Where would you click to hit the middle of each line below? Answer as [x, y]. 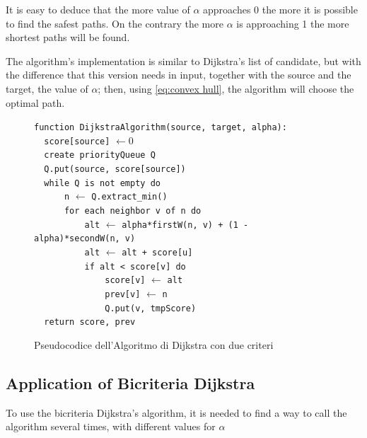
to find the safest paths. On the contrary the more [115, 23]
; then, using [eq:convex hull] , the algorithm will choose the [226, 88]
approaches [227, 9]
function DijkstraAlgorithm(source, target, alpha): [161, 128]
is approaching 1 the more [293, 23]
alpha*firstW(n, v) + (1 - [185, 225]
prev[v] [123, 295]
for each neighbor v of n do [133, 211]
